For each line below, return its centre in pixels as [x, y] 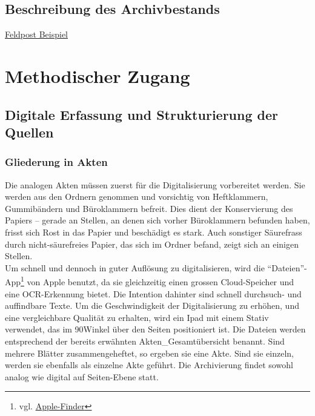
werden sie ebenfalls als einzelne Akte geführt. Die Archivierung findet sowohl [149, 365]
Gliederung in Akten [56, 162]
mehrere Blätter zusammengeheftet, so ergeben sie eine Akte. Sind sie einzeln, [149, 353]
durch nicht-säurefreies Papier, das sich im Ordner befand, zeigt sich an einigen [152, 244]
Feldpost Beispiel [36, 34]
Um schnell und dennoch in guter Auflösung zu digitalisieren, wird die [135, 267]
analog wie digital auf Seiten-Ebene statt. [82, 376]
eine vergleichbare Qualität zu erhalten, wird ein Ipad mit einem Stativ [137, 317]
